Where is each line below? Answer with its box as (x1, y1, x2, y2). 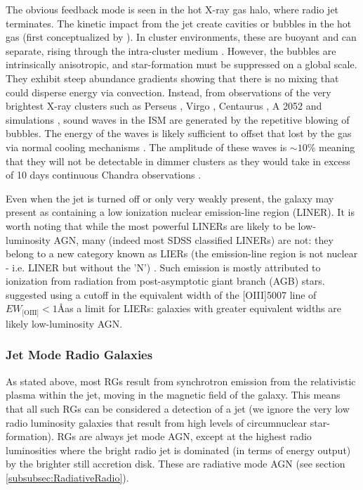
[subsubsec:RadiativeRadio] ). (6, 470, 129, 484)
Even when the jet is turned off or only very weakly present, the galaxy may (6, 191, 334, 205)
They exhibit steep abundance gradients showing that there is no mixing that (6, 70, 339, 85)
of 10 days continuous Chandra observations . (6, 167, 202, 182)
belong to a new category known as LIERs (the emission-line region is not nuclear (6, 246, 358, 261)
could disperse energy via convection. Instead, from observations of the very (6, 84, 331, 99)
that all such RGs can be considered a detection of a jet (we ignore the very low (6, 401, 350, 415)
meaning (318, 139, 355, 154)
